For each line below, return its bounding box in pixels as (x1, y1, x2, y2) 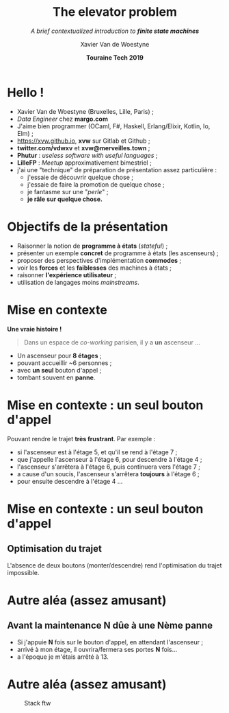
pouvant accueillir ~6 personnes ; (16, 358, 112, 367)
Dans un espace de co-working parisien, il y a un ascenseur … (23, 338, 200, 347)
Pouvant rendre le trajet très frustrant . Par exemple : (7, 434, 156, 443)
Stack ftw (24, 699, 51, 708)
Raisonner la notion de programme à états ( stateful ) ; (16, 242, 168, 250)
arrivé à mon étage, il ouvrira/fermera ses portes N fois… (16, 645, 178, 653)
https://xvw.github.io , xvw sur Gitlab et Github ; (16, 137, 150, 145)
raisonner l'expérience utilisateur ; (16, 270, 117, 279)
